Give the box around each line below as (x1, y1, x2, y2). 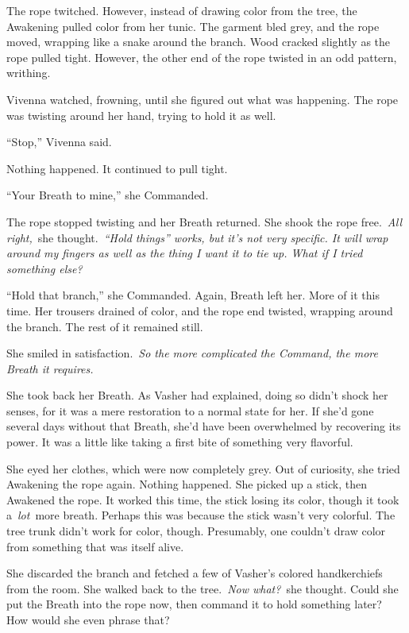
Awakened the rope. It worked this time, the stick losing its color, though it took (6, 491, 399, 508)
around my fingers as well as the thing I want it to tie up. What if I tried (6, 245, 363, 261)
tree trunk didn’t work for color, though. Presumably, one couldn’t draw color (6, 523, 386, 539)
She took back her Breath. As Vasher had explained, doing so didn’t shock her (6, 387, 388, 403)
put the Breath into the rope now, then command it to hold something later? (6, 596, 382, 612)
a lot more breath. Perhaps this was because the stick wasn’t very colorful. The (6, 507, 395, 523)
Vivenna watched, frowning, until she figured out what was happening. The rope (6, 91, 399, 107)
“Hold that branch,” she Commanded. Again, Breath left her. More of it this (6, 287, 380, 303)
